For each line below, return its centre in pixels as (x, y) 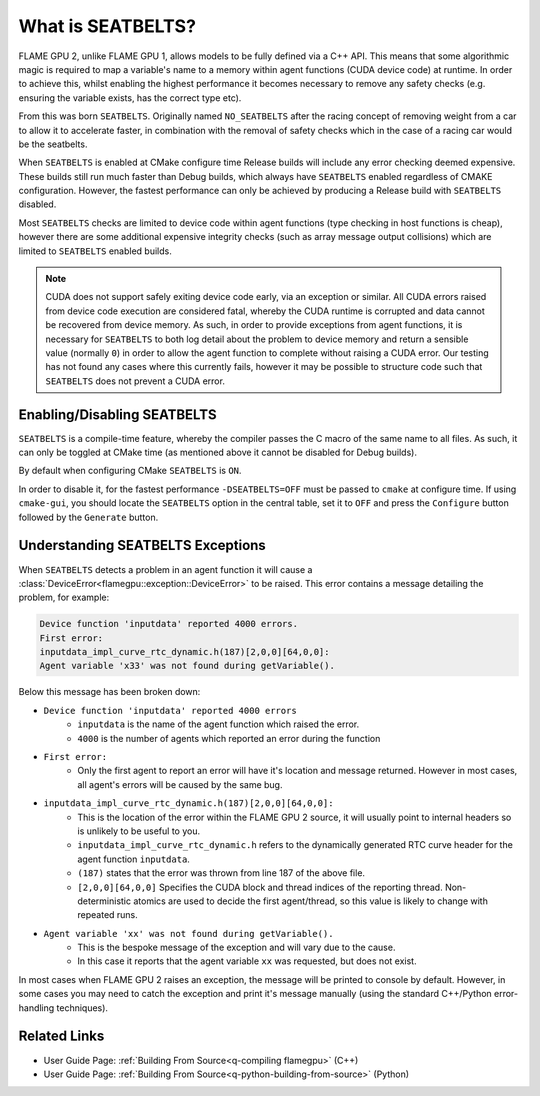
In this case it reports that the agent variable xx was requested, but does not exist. (247, 961)
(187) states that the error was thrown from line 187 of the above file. (221, 873)
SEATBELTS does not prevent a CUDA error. (135, 381)
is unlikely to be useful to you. (138, 831)
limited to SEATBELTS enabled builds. (95, 251)
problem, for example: (64, 597)
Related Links (61, 1036)
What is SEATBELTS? (107, 26)
